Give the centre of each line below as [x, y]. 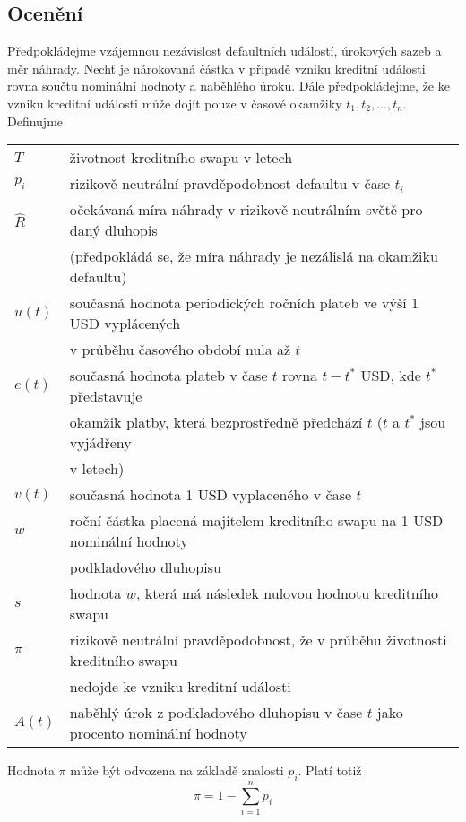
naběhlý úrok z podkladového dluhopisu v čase [216, 713]
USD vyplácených [125, 324]
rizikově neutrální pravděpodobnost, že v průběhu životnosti [258, 640]
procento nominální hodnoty [158, 733]
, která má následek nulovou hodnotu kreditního [287, 593]
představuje [106, 396]
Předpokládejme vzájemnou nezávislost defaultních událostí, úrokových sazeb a [224, 51]
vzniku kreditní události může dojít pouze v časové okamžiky [175, 103]
